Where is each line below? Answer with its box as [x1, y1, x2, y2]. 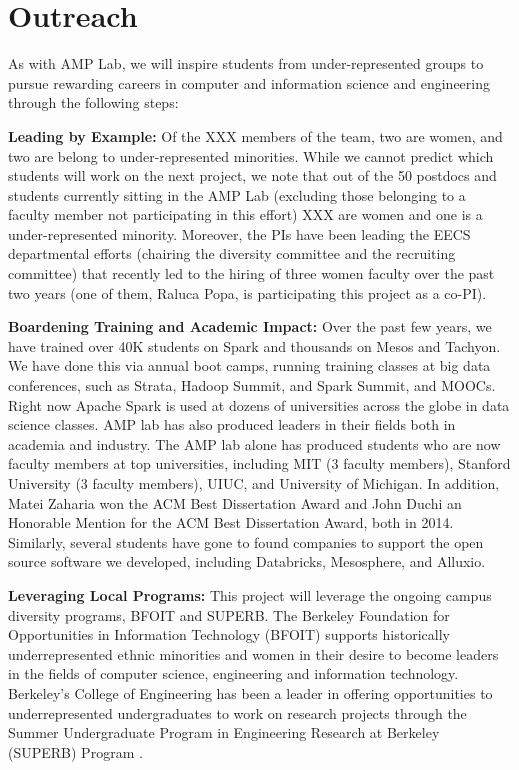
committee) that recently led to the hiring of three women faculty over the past [8, 263, 495, 284]
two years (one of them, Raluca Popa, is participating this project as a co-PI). [8, 282, 487, 303]
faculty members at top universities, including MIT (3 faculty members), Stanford [8, 453, 511, 474]
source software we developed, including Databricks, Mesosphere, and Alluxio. [8, 551, 486, 572]
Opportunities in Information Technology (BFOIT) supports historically [8, 624, 450, 645]
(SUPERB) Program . [8, 741, 143, 762]
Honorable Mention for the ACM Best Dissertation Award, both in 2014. [8, 512, 454, 533]
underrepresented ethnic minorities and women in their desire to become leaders [8, 643, 499, 664]
